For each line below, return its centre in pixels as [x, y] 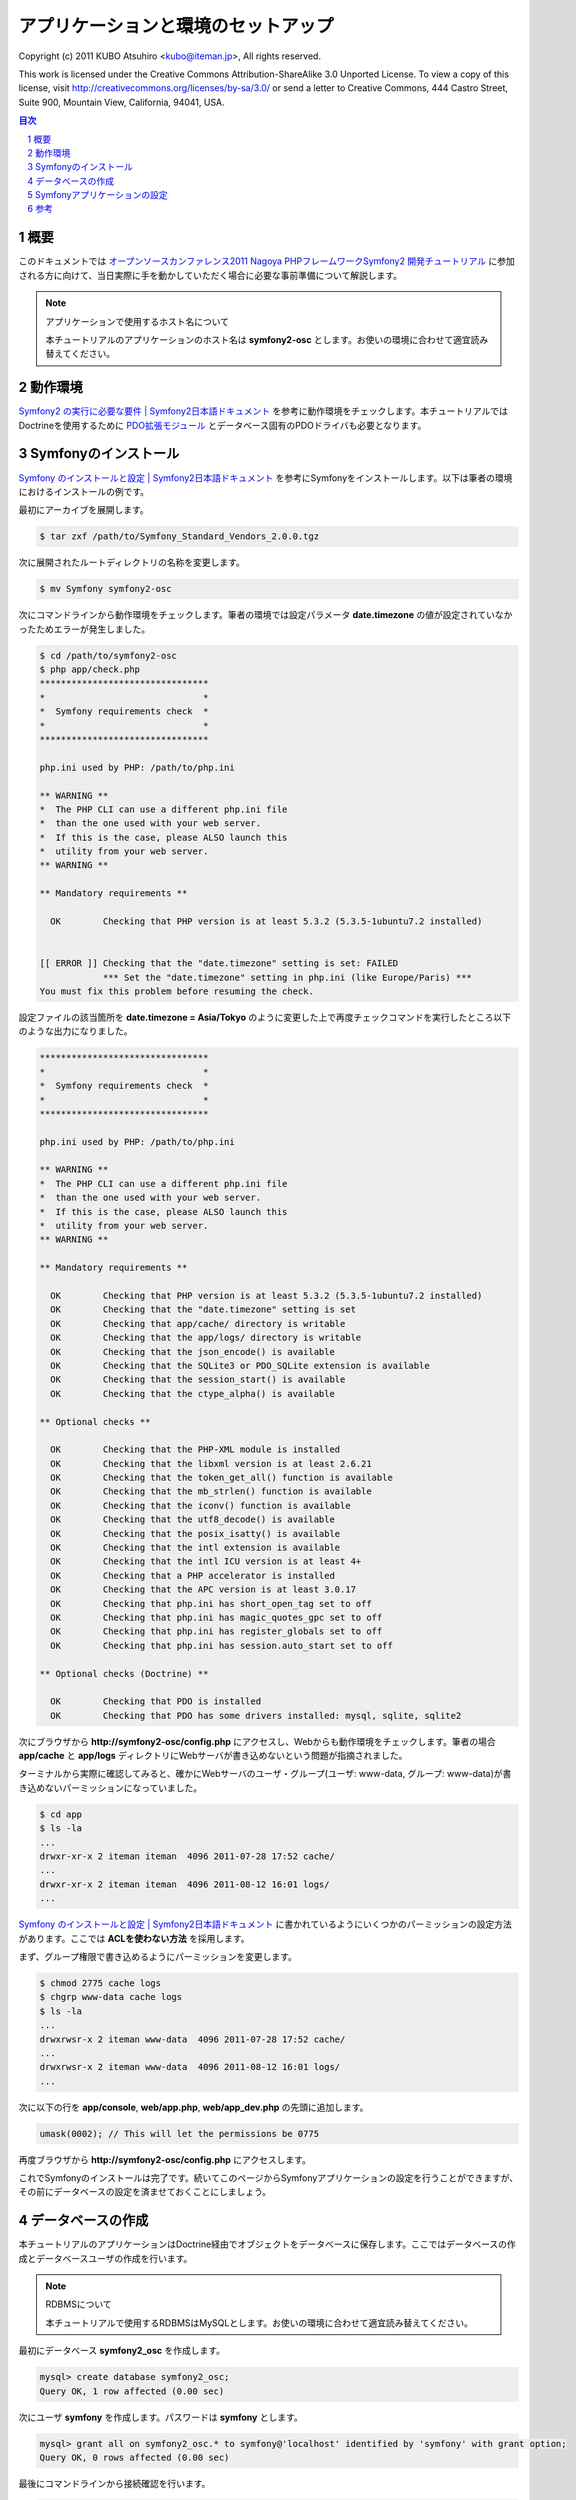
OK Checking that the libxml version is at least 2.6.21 [211, 1463]
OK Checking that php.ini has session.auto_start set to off [222, 1645]
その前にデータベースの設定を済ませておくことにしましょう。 [145, 2192]
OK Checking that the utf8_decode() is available [192, 1519]
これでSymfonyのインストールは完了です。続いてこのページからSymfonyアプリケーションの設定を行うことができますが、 [268, 2178]
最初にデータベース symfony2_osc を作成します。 [121, 2351]
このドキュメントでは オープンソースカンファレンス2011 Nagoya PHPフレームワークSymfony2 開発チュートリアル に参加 [266, 261]
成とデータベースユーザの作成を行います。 [105, 2258]
